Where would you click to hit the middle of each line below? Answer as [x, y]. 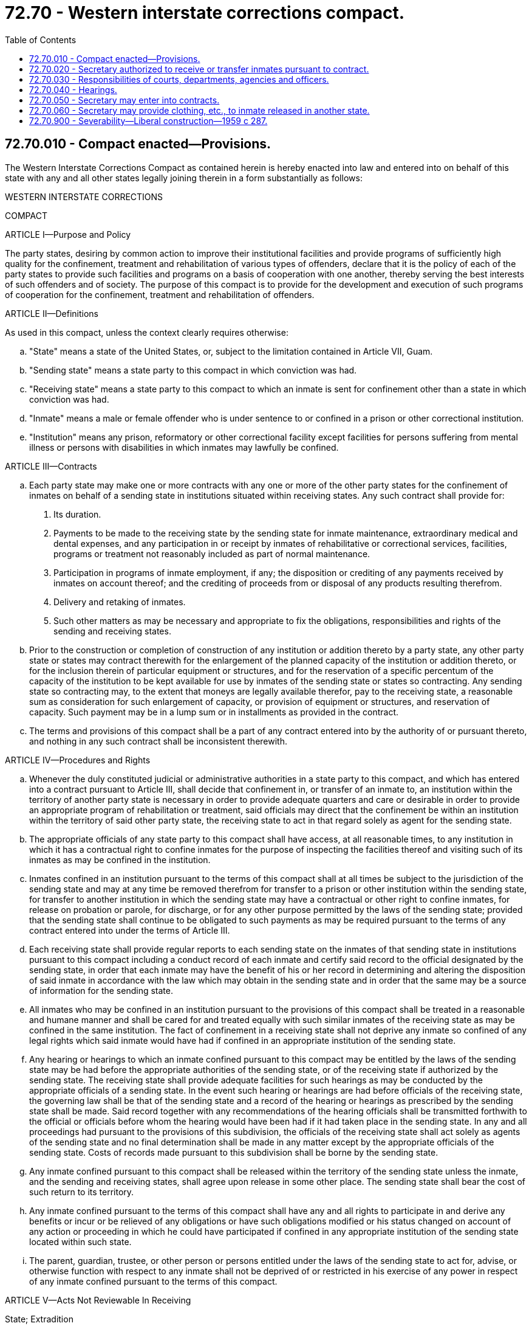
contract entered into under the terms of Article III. [130, 930]
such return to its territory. [82, 1192]
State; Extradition [39, 1319]
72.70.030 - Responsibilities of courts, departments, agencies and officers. [179, 79]
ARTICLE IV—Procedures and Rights [78, 760]
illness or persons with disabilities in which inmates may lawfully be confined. [184, 447]
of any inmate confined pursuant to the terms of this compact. [153, 1281]
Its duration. [77, 514]
